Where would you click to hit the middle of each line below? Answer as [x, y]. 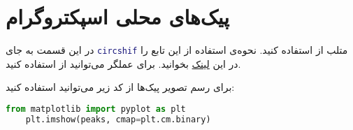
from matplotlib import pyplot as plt [96, 109]
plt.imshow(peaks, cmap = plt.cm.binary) [118, 119]
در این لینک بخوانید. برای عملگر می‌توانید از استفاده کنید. [123, 63]
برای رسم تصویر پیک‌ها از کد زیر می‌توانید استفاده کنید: [120, 87]
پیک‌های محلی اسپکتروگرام [118, 16]
